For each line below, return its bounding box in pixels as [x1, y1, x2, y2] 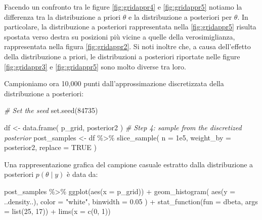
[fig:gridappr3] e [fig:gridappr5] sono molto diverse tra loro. [4, 61, 186, 71]
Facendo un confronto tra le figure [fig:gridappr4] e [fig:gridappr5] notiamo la [4, 2, 242, 12]
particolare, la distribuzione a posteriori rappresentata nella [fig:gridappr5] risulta [4, 21, 256, 32]
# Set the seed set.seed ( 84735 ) [4, 105, 98, 116]
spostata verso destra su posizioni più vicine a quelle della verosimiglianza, [4, 31, 235, 42]
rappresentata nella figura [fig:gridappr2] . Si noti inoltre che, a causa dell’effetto [4, 41, 251, 52]
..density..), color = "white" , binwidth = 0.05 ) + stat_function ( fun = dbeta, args [4, 196, 258, 206]
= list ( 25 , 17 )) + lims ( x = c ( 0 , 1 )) [4, 206, 111, 216]
